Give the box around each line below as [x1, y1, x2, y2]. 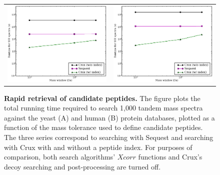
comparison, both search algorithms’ [4, 151, 115, 162]
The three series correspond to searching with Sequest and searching [4, 131, 213, 142]
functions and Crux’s [138, 151, 202, 162]
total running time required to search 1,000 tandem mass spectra [4, 102, 203, 113]
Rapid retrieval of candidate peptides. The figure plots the [4, 92, 200, 103]
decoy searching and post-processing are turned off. [4, 161, 161, 171]
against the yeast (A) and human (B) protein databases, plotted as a [4, 112, 215, 122]
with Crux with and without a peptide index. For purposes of [4, 141, 192, 152]
